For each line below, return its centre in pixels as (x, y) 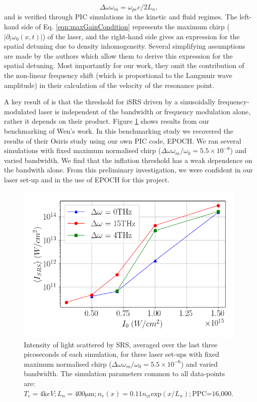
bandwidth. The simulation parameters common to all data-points (125, 373)
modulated (20, 111)
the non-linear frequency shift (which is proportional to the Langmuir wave (118, 75)
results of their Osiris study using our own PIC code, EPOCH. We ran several (123, 140)
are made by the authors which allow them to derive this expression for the (118, 55)
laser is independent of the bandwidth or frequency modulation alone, (144, 111)
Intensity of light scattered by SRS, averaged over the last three (121, 344)
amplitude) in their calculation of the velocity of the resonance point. (109, 85)
